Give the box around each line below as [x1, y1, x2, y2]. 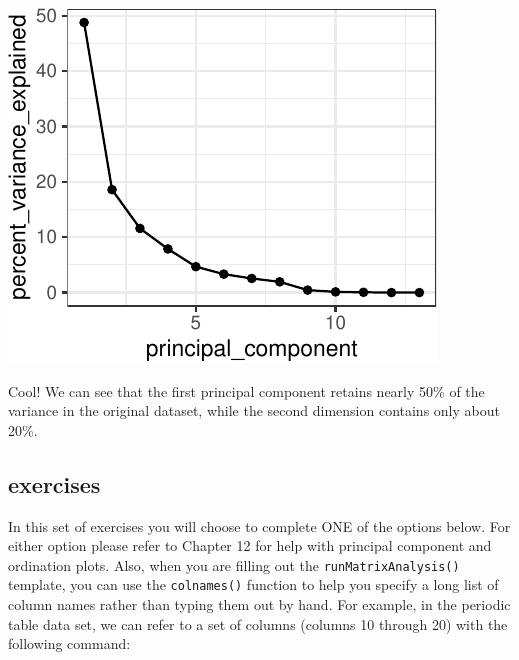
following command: [8, 633, 131, 654]
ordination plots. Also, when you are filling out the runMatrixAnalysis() [8, 554, 460, 575]
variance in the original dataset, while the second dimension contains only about [8, 400, 500, 421]
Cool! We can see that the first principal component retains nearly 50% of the [8, 380, 485, 401]
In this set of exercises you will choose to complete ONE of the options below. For [8, 515, 511, 536]
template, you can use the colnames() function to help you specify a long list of [8, 574, 499, 595]
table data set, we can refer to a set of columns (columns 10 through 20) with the [8, 613, 508, 634]
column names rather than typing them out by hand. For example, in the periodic [8, 594, 511, 615]
